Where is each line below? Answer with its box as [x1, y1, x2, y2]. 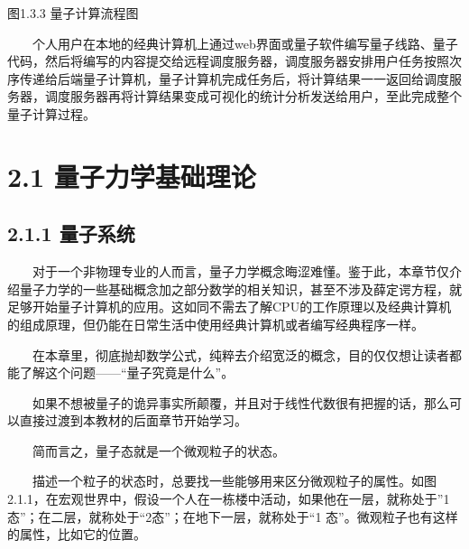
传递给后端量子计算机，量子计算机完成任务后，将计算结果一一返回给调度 [19, 69, 449, 88]
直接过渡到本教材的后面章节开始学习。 [19, 411, 247, 430]
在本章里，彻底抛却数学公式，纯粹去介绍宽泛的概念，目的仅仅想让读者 [32, 345, 449, 364]
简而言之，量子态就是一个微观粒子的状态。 [32, 441, 285, 460]
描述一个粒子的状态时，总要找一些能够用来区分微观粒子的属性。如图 [32, 471, 437, 490]
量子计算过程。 [7, 104, 96, 123]
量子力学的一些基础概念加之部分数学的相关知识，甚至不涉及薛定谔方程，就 [19, 279, 462, 298]
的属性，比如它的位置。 [7, 525, 146, 544]
